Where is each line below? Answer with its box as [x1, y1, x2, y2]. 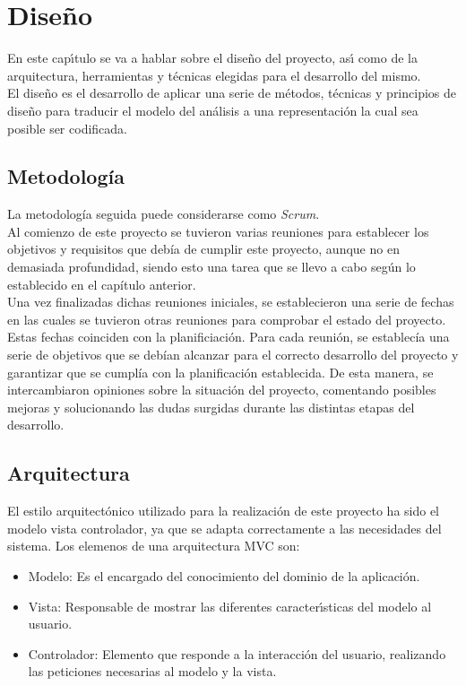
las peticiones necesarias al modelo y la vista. [28, 662, 277, 681]
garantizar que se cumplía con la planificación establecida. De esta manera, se [7, 362, 434, 381]
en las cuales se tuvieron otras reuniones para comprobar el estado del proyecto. [7, 309, 446, 328]
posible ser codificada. [7, 118, 127, 137]
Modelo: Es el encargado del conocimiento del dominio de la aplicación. [28, 567, 420, 585]
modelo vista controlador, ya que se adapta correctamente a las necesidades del [7, 518, 442, 537]
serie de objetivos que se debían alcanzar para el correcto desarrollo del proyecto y [7, 345, 459, 364]
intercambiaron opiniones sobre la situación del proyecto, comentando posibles [7, 380, 436, 399]
